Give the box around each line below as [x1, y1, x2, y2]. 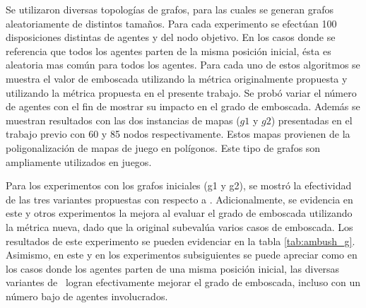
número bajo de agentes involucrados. [6, 288, 168, 303]
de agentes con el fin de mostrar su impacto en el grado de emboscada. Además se [6, 99, 360, 114]
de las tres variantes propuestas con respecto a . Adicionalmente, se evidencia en [6, 191, 353, 206]
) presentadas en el [271, 112, 353, 127]
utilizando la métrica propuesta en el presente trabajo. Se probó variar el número [6, 85, 357, 100]
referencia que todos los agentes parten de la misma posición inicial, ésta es [6, 43, 331, 58]
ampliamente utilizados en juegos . [6, 154, 152, 169]
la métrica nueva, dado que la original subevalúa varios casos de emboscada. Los [6, 219, 353, 234]
